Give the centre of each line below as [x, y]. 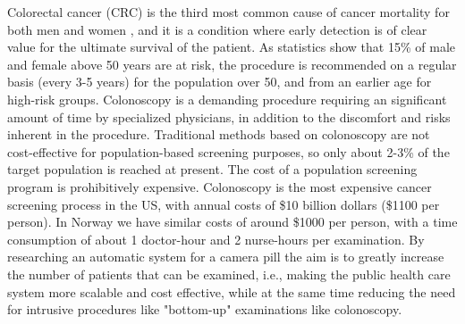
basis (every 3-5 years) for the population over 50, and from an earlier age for [220, 82]
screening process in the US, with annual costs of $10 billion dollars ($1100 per [224, 204]
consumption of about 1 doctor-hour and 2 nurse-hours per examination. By [216, 239]
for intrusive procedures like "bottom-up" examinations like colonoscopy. [205, 309]
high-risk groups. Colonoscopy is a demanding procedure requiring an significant [227, 99]
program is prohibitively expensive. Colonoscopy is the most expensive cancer [220, 186]
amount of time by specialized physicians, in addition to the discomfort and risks [229, 116]
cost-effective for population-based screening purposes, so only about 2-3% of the [228, 151]
